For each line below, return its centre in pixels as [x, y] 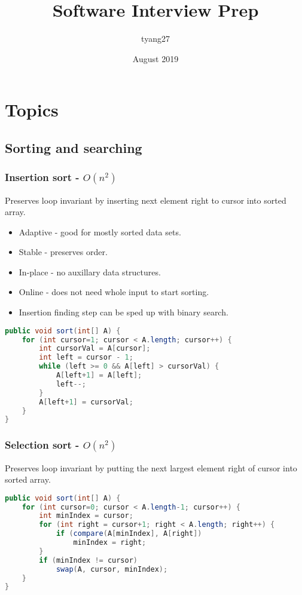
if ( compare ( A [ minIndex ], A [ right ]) [129, 534]
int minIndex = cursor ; [86, 516]
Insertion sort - [42, 177]
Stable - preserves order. [63, 252]
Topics [32, 110]
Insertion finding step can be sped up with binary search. [123, 312]
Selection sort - [42, 445]
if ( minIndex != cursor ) [89, 560]
